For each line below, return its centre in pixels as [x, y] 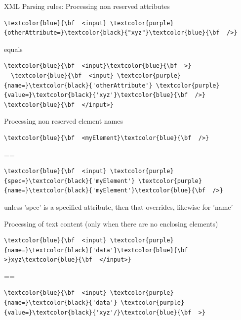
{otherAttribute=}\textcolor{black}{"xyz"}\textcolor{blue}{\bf [112, 33]
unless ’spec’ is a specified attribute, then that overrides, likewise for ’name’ [119, 206]
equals [13, 49]
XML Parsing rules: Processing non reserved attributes [87, 6]
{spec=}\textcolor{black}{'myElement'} [69, 181]
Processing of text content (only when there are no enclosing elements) [111, 223]
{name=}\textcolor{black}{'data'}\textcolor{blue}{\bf [96, 250]
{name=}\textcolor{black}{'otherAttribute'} [78, 85]
